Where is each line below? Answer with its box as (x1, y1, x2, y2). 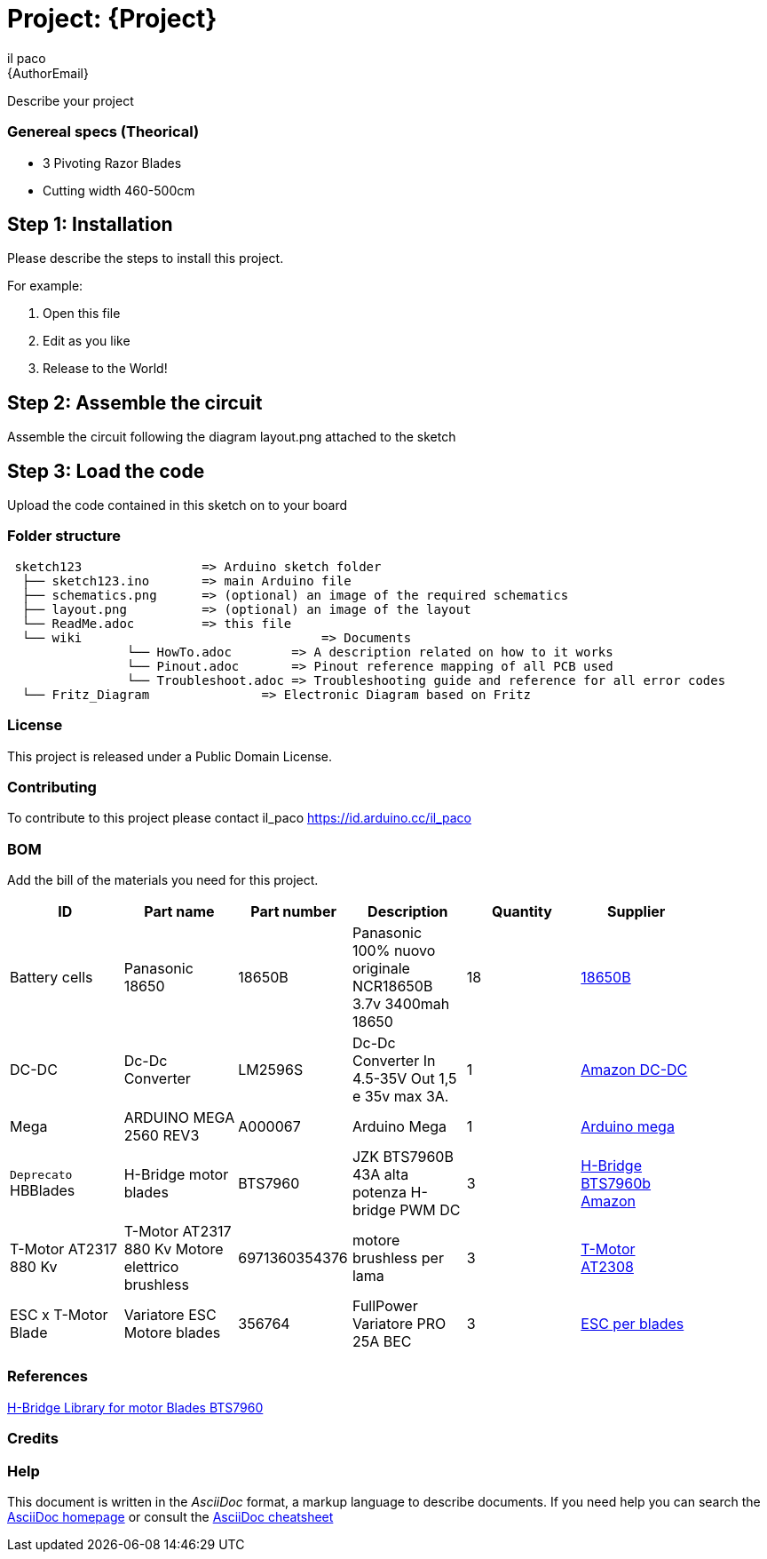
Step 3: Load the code (7, 459, 205, 482)
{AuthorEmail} (7, 65, 89, 81)
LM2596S (238, 1061, 304, 1079)
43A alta (352, 1165, 409, 1184)
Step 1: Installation (7, 212, 173, 235)
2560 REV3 (123, 1126, 200, 1145)
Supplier (606, 903, 666, 921)
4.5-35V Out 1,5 (352, 1070, 457, 1088)
